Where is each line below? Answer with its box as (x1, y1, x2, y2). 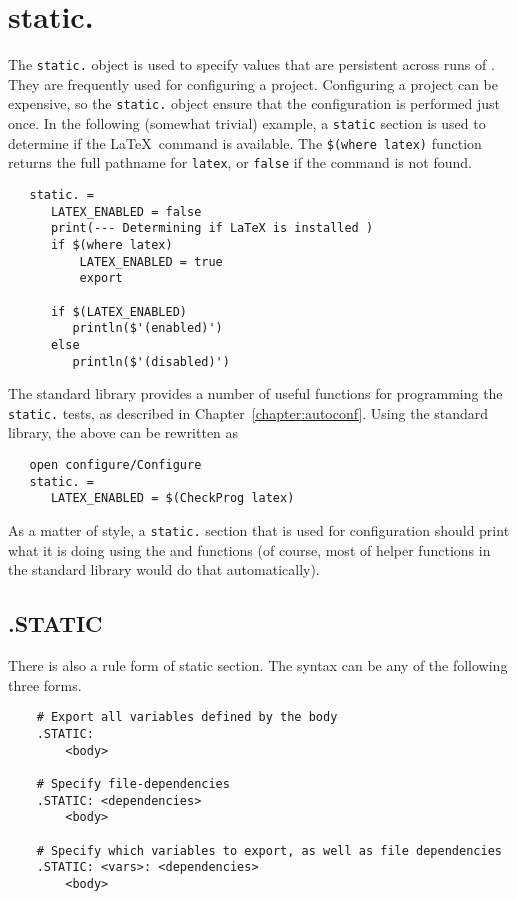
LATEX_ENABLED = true (79, 254, 223, 269)
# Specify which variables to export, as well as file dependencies (36, 843, 502, 858)
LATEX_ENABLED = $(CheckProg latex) (50, 491, 295, 506)
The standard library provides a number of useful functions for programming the (8, 383, 503, 404)
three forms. (8, 674, 82, 695)
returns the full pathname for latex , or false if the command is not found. (8, 152, 472, 173)
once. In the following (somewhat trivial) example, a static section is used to (8, 113, 486, 134)
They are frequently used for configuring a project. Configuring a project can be (8, 73, 499, 94)
